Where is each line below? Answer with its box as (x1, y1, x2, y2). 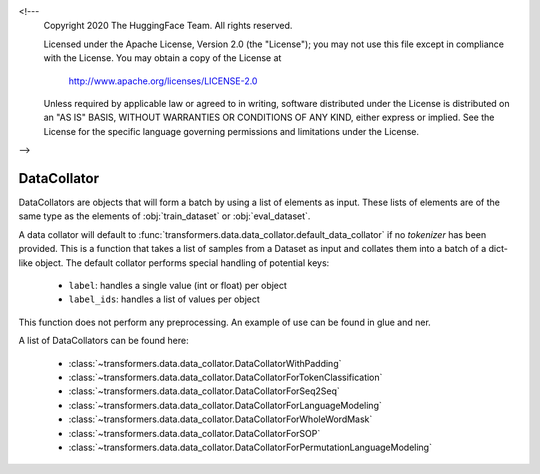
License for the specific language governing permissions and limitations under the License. (43, 125, 420, 137)
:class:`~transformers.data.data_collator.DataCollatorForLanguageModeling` (68, 399, 382, 411)
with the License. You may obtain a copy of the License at (43, 52, 282, 64)
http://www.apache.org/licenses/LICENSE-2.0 (68, 75, 258, 87)
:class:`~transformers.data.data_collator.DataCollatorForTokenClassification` (68, 371, 383, 383)
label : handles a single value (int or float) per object (68, 279, 287, 291)
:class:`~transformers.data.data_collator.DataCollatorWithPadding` (68, 357, 342, 369)
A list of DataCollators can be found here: (18, 335, 189, 347)
